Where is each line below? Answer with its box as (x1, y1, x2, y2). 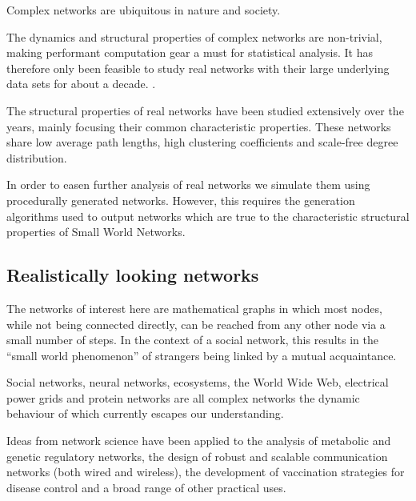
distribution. (6, 149, 67, 166)
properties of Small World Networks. (6, 223, 186, 240)
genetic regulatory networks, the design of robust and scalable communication (6, 447, 388, 464)
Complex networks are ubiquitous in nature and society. (6, 2, 281, 18)
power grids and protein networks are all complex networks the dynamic (6, 389, 360, 406)
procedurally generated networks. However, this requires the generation (6, 191, 355, 208)
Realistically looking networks (6, 263, 259, 287)
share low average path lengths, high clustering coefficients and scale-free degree (6, 134, 398, 150)
